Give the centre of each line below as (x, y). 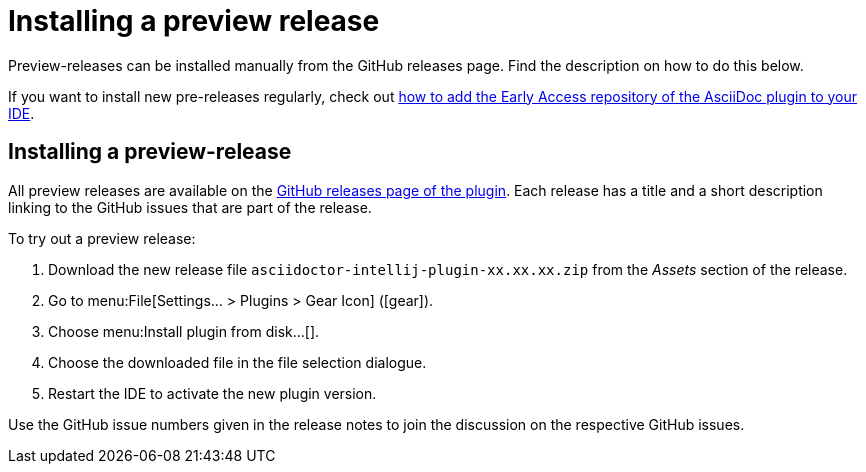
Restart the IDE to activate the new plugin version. (212, 393)
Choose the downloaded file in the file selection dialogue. (237, 362)
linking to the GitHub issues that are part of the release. (190, 207)
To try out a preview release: (102, 238)
